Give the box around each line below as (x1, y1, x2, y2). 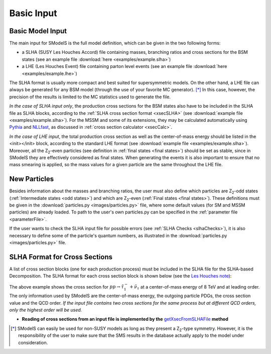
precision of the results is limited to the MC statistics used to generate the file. (9, 94, 171, 100)
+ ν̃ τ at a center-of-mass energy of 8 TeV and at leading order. (129, 284, 260, 291)
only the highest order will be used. (9, 307, 82, 313)
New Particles (9, 175, 54, 183)
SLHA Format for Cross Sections (9, 252, 113, 261)
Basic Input (9, 8, 57, 19)
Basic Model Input (9, 27, 67, 35)
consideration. (18, 339, 48, 345)
